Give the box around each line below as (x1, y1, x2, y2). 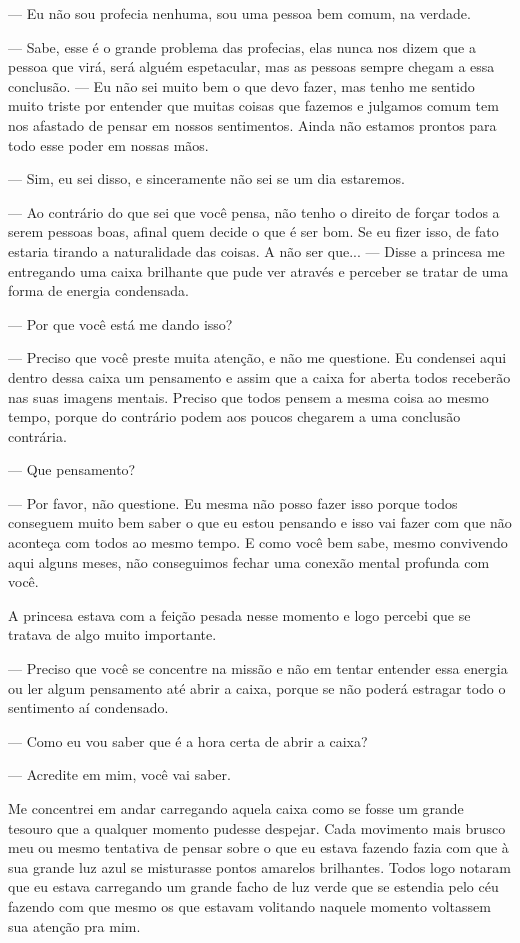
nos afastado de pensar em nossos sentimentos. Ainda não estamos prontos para (8, 114, 497, 135)
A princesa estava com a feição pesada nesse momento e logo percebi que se (8, 604, 471, 625)
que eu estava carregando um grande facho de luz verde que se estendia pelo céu (8, 876, 499, 897)
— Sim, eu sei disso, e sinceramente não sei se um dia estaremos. (8, 168, 405, 189)
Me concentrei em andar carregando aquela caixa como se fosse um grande (8, 798, 464, 818)
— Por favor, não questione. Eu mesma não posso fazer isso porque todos (8, 492, 458, 513)
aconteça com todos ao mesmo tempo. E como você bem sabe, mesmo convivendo (8, 532, 508, 553)
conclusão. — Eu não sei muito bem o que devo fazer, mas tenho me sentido (8, 75, 475, 96)
